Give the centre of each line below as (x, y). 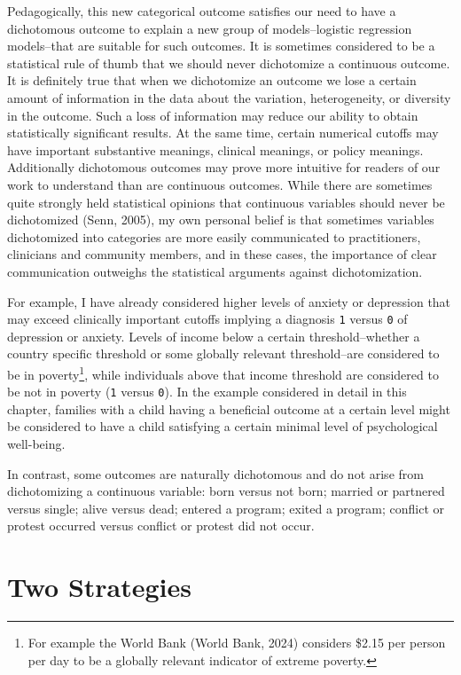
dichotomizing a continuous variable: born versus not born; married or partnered (226, 491)
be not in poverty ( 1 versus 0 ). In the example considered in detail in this (207, 392)
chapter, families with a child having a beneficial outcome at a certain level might (229, 408)
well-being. (36, 444)
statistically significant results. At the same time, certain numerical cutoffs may (223, 133)
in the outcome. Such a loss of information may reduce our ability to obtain (213, 115)
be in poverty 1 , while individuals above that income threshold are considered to (223, 373)
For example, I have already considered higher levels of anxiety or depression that (229, 301)
